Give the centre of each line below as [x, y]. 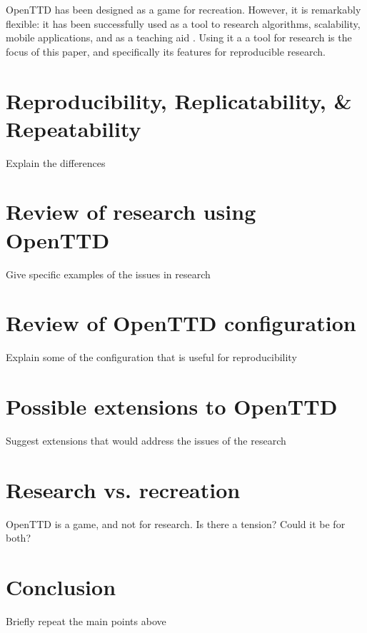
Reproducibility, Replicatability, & [179, 100]
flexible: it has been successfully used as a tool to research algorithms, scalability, [183, 23]
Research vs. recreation [123, 489]
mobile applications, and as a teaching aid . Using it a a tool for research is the [179, 37]
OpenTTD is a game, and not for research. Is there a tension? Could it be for [176, 523]
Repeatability [74, 128]
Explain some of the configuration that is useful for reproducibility [151, 357]
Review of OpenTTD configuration [181, 323]
